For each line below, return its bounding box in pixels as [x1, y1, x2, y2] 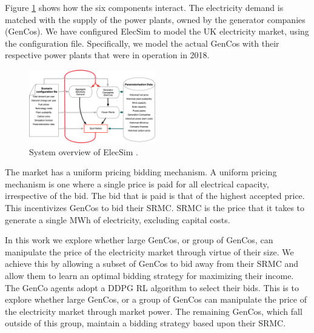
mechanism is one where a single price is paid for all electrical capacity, [5, 177, 269, 190]
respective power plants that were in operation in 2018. [5, 49, 210, 61]
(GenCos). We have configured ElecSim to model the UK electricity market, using [5, 25, 309, 38]
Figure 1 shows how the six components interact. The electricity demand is [5, 1, 284, 13]
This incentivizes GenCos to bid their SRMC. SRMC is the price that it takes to [5, 201, 305, 214]
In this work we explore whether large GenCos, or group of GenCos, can [5, 234, 273, 246]
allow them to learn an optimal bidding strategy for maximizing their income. [5, 269, 294, 281]
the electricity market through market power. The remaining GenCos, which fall [5, 304, 302, 317]
